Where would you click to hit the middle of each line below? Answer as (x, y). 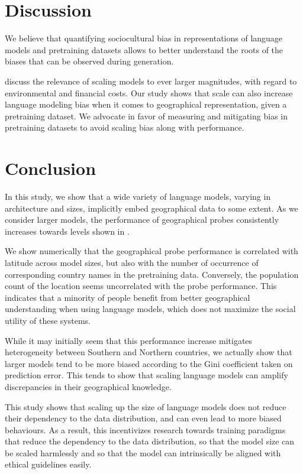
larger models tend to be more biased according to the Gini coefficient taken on (149, 363)
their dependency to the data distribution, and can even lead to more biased (143, 418)
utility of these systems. (48, 320)
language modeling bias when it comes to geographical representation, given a (146, 104)
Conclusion (51, 168)
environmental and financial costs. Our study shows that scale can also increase (149, 92)
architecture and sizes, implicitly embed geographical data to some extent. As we (151, 208)
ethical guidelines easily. (48, 464)
